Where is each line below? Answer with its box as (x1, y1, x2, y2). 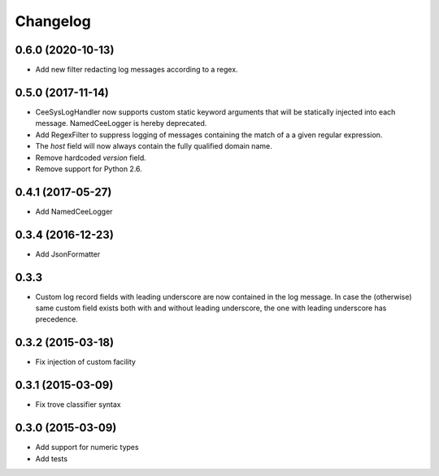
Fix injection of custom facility (35, 357, 136, 367)
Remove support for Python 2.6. (35, 163, 142, 174)
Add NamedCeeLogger (35, 206, 113, 216)
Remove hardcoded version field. (35, 153, 146, 162)
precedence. (35, 314, 79, 324)
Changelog (15, 12, 91, 30)
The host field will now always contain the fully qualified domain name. (35, 141, 272, 151)
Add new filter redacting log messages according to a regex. (35, 65, 239, 75)
